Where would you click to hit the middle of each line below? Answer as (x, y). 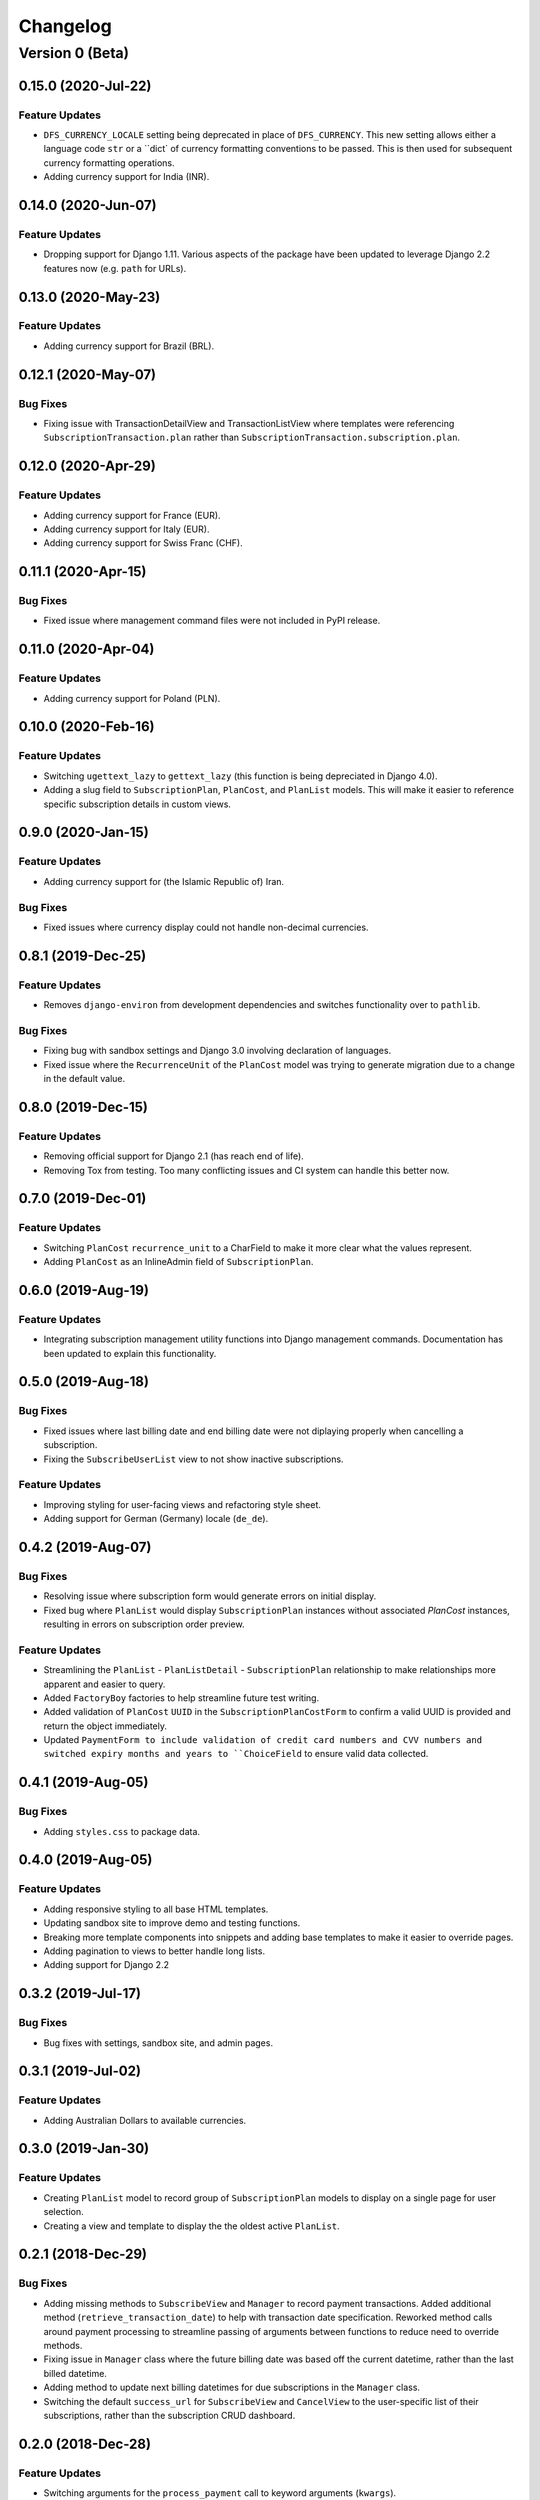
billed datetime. (75, 2373)
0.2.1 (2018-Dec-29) (82, 2254)
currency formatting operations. (109, 162)
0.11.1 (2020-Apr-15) (82, 571)
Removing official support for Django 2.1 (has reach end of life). (173, 1156)
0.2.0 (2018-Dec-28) (85, 2443)
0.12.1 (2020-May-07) (87, 374)
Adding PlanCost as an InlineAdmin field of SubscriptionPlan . (178, 1262)
